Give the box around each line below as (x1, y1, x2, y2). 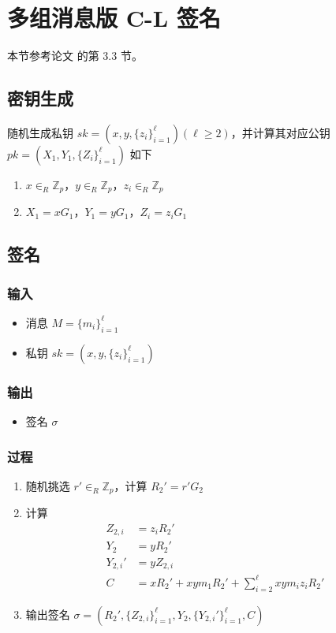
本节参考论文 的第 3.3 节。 (7, 47, 143, 64)
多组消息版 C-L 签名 (7, 2, 221, 34)
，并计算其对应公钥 (230, 124, 330, 140)
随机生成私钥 (7, 124, 73, 140)
